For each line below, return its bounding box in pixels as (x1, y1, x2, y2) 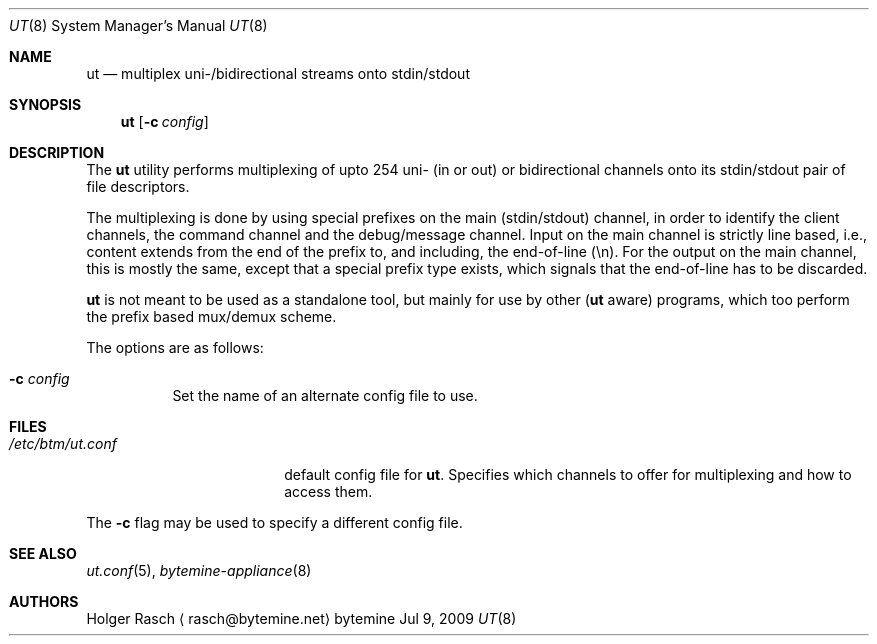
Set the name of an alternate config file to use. (172, 387, 478, 404)
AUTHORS (9, 593, 79, 610)
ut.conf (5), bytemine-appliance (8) (86, 562, 312, 579)
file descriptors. (86, 178, 190, 195)
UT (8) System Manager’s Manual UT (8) (9, 17, 268, 34)
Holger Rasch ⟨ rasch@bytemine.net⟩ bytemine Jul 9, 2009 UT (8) (86, 610, 517, 627)
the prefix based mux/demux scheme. (86, 308, 337, 325)
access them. (284, 483, 373, 500)
